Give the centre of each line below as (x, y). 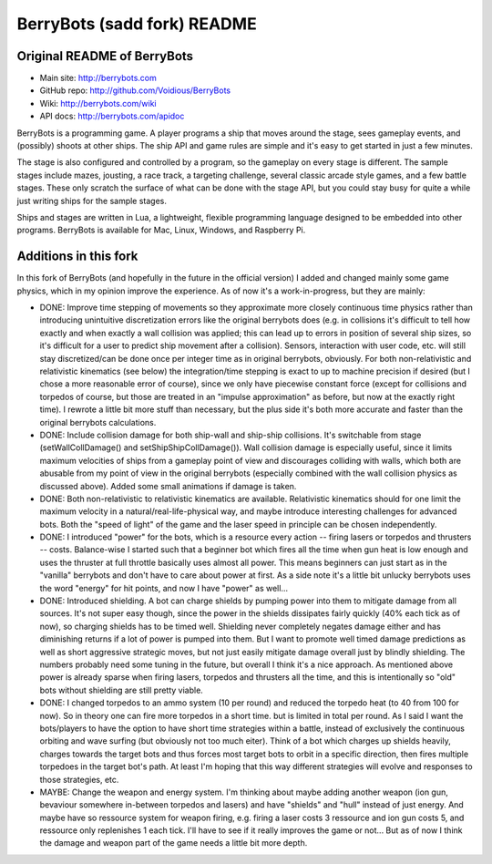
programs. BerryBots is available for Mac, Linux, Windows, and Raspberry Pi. (161, 230)
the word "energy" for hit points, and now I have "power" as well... (164, 588)
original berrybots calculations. (98, 422)
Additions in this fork (77, 257)
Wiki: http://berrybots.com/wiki (98, 103)
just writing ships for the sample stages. (92, 201)
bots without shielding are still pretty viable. (122, 690)
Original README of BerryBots (105, 56)
